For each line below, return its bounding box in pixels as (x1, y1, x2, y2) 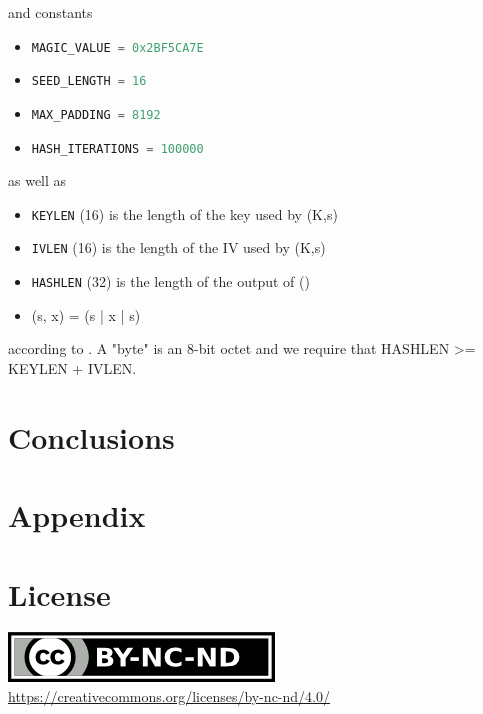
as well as (8, 170, 67, 191)
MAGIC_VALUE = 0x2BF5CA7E (31, 40, 204, 55)
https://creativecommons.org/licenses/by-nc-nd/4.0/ (8, 686, 330, 707)
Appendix (8, 495, 146, 536)
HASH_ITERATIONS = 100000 (31, 141, 204, 156)
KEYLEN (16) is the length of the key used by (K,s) (31, 203, 338, 224)
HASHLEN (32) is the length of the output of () (31, 271, 310, 292)
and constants (8, 2, 93, 22)
